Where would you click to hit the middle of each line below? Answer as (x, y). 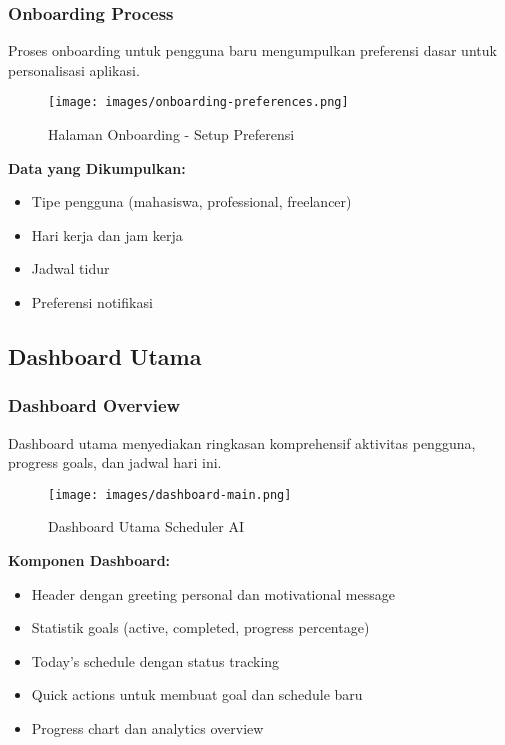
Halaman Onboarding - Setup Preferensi (171, 134)
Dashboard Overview (94, 405)
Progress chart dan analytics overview (147, 728)
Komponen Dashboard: (89, 560)
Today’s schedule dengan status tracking (155, 660)
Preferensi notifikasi (92, 302)
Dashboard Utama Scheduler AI (146, 526)
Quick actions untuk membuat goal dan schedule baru (197, 694)
